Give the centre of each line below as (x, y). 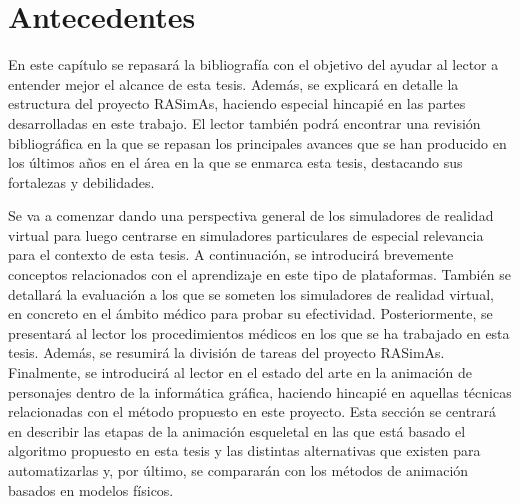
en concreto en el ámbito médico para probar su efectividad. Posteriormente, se (250, 313)
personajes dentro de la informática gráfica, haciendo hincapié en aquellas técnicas (260, 391)
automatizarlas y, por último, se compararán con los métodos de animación (238, 470)
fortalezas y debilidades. (81, 181)
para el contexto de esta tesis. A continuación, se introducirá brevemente (231, 254)
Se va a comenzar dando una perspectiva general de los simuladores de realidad (251, 215)
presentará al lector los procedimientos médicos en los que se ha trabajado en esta (259, 332)
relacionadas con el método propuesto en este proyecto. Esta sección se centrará (252, 411)
